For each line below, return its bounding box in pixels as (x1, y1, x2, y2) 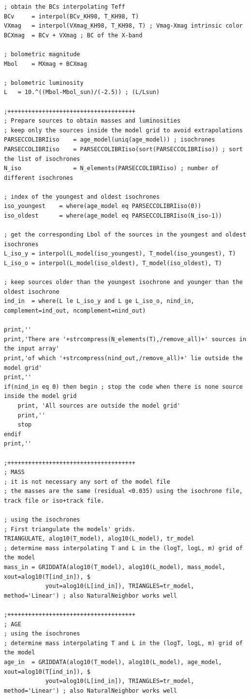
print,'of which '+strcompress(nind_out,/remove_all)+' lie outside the (4, 354, 243, 362)
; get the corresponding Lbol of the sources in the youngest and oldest (4, 231, 247, 238)
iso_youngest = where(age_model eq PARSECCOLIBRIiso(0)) (4, 203, 202, 210)
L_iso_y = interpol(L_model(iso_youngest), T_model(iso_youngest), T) (4, 250, 236, 257)
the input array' (4, 345, 59, 352)
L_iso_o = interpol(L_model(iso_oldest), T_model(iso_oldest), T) (4, 260, 222, 267)
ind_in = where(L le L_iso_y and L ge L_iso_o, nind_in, (4, 298, 194, 305)
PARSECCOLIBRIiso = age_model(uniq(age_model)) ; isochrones (4, 136, 215, 143)
